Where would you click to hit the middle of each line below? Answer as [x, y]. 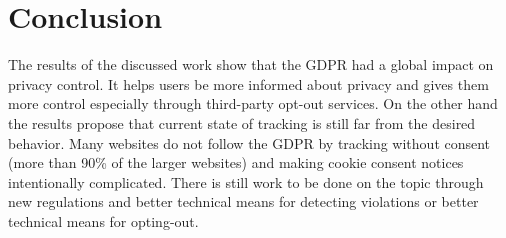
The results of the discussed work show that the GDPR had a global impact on [251, 64]
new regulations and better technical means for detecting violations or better [243, 201]
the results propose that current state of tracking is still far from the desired [242, 122]
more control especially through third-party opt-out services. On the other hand [253, 103]
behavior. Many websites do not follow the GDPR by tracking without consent [249, 142]
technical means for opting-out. [103, 220]
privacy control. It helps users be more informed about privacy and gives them [248, 83]
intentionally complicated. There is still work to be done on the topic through [246, 181]
